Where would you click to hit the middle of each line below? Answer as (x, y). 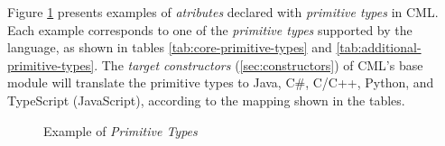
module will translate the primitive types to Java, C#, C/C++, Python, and (221, 82)
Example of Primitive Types (121, 130)
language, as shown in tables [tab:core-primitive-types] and (170, 47)
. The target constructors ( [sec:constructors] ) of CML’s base (259, 64)
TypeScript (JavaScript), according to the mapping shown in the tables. (206, 100)
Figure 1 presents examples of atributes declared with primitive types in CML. (223, 12)
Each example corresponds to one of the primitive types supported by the (210, 29)
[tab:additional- (379, 47)
